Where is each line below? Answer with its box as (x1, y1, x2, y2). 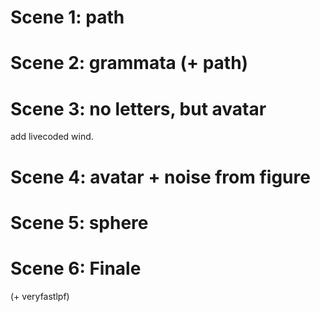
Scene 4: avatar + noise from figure (10, 166, 311, 188)
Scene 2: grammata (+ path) (10, 52, 249, 75)
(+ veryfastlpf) (10, 290, 70, 302)
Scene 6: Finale (10, 257, 142, 280)
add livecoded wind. (10, 131, 94, 143)
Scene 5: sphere (10, 211, 149, 234)
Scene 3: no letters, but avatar (10, 97, 267, 120)
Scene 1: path (10, 6, 125, 29)
